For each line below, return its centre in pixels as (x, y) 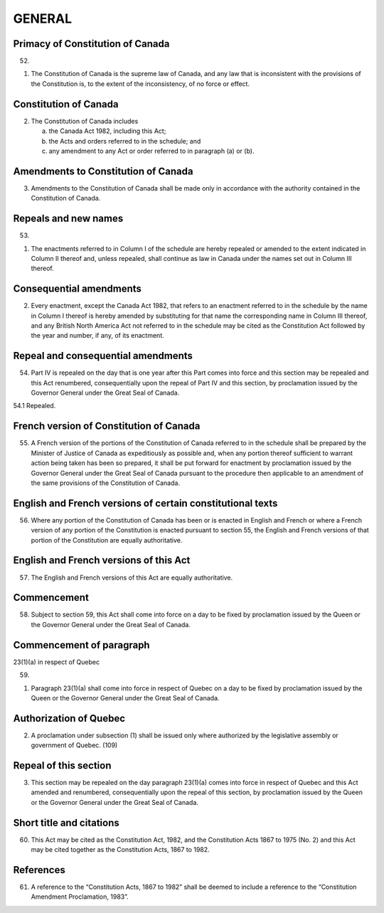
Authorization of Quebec (69, 718)
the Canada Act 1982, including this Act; (107, 131)
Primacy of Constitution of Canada (91, 44)
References (39, 870)
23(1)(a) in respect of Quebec (56, 662)
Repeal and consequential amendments (103, 356)
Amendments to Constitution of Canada (103, 171)
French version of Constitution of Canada (107, 426)
